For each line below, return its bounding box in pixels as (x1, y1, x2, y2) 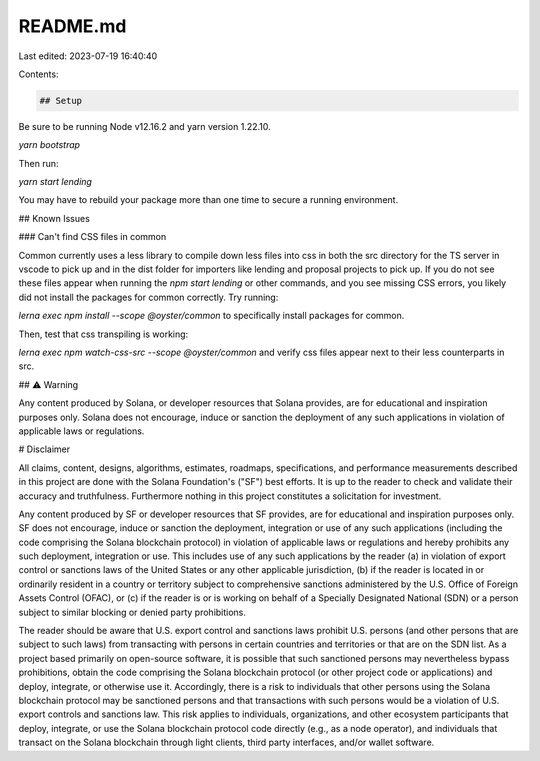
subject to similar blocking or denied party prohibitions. (18, 606, 247, 618)
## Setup (39, 95, 83, 106)
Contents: (18, 68, 59, 80)
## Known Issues (18, 212, 90, 224)
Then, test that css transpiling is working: (18, 328, 189, 340)
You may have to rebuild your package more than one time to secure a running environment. (18, 194, 399, 206)
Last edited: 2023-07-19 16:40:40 (18, 50, 158, 62)
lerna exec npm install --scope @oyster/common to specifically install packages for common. (18, 310, 405, 322)
